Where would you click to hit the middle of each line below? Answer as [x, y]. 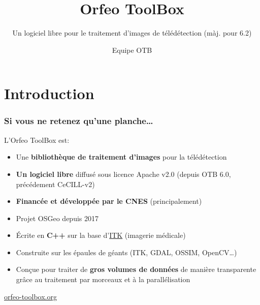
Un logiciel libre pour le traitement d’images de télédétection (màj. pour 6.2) [132, 33]
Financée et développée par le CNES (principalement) [109, 201]
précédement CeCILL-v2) [55, 184]
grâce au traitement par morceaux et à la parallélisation [103, 279]
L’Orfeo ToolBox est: [37, 140]
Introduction [49, 93]
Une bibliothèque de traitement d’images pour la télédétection [121, 157]
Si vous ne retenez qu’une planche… [79, 121]
